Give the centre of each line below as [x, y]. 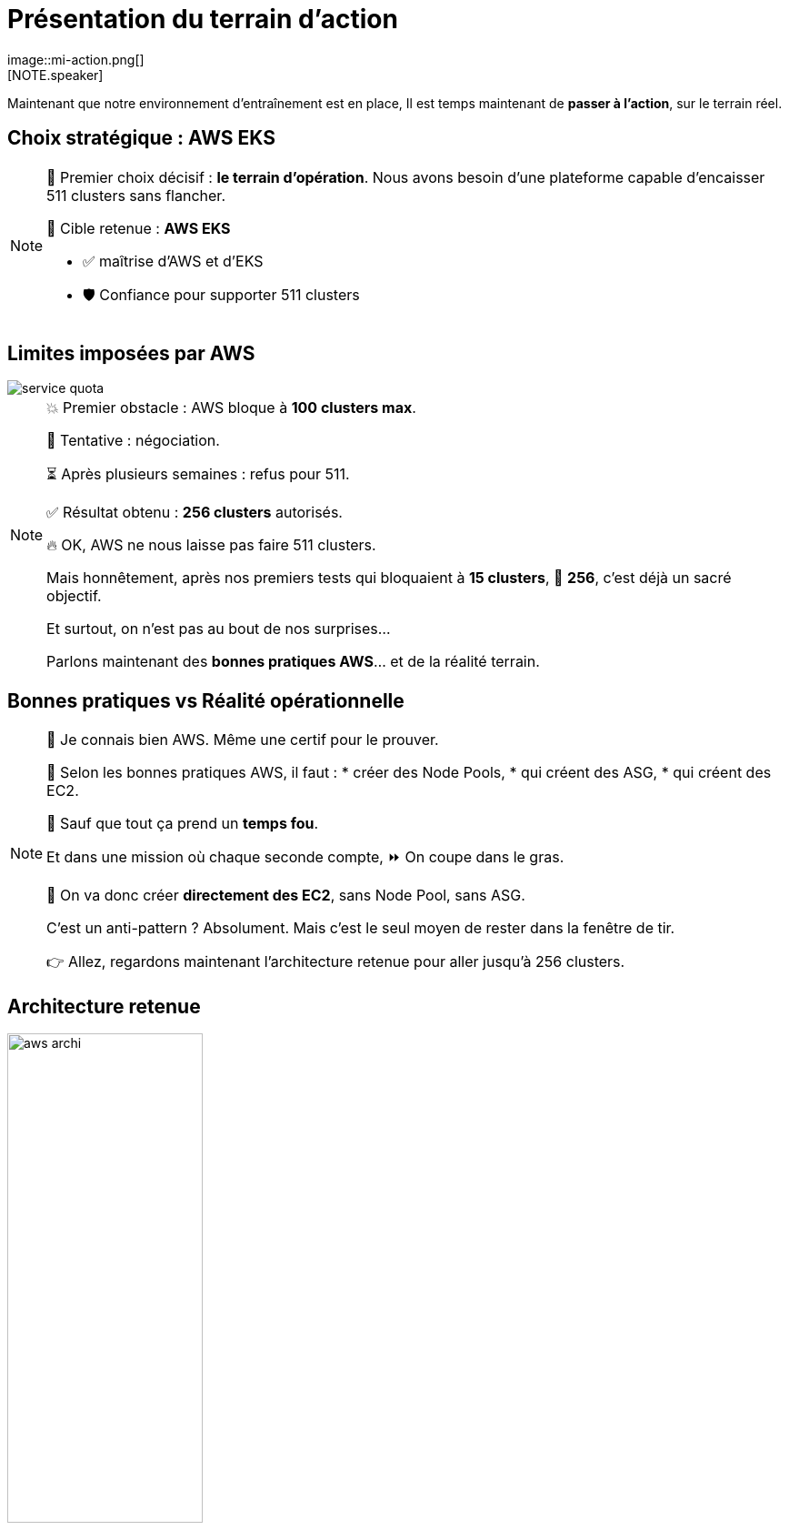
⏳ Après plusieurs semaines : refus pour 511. [198, 474]
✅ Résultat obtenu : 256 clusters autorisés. [195, 513]
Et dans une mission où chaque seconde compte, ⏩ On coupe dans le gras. [305, 857]
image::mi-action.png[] [76, 59]
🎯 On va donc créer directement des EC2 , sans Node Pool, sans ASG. [286, 896]
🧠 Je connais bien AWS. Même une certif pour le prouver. [243, 740]
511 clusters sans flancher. [136, 195]
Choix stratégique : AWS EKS [141, 138]
